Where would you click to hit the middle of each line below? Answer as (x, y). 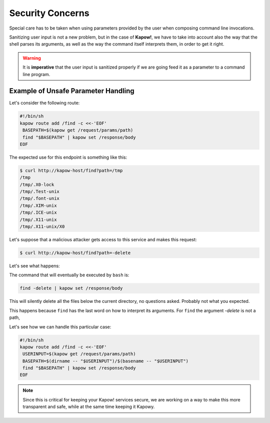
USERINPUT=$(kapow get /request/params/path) (79, 354)
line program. (36, 74)
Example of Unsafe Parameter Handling (72, 91)
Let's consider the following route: (44, 103)
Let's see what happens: (34, 266)
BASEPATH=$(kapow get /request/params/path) (78, 130)
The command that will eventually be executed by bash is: (69, 275)
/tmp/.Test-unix (40, 192)
